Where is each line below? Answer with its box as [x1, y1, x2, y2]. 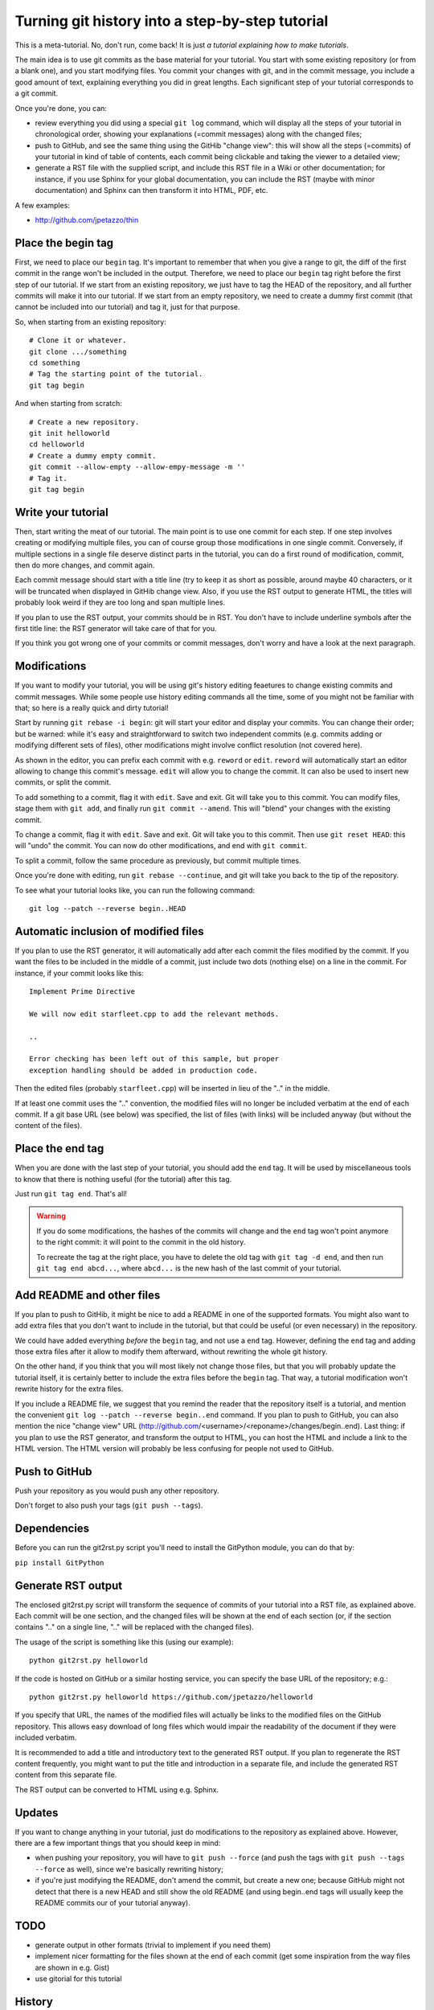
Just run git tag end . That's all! [14, 1188, 128, 1198]
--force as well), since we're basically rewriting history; [35, 1864, 224, 1873]
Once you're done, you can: [14, 103, 108, 113]
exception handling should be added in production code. [29, 1065, 259, 1075]
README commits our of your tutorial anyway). [35, 1897, 190, 1907]
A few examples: [14, 200, 70, 210]
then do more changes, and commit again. [14, 560, 155, 570]
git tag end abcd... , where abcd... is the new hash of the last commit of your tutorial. [36, 1263, 342, 1273]
